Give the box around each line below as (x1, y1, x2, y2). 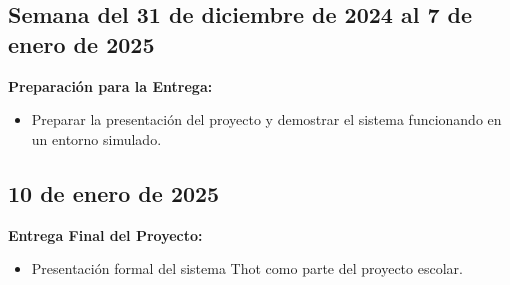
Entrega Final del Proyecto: (8, 224, 203, 245)
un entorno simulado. (31, 128, 162, 149)
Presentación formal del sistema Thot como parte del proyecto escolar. (31, 258, 463, 279)
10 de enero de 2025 (8, 177, 220, 208)
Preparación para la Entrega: (8, 75, 213, 96)
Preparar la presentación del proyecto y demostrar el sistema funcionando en (31, 109, 502, 130)
